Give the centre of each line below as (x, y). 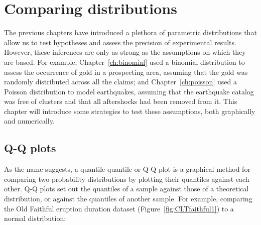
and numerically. (29, 121)
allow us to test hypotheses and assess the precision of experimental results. (120, 42)
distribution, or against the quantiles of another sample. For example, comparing (128, 199)
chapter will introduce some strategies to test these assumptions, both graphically (130, 111)
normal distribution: (35, 218)
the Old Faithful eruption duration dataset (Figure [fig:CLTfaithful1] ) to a (119, 208)
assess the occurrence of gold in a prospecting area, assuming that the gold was (126, 72)
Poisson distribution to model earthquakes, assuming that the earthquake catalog (129, 91)
